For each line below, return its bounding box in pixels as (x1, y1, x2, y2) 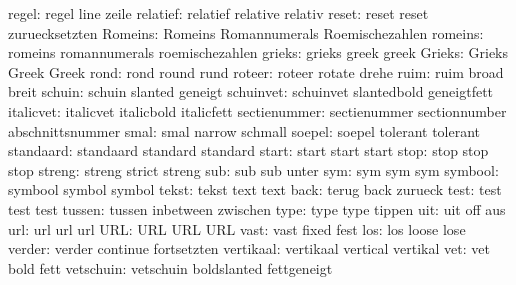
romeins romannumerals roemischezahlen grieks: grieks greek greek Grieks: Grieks (8, 42, 509, 63)
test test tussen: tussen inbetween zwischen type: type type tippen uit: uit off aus (8, 198, 506, 219)
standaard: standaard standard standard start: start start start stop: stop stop (8, 140, 489, 161)
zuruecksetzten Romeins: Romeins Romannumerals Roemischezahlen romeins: (8, 22, 484, 43)
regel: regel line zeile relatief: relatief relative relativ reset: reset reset (8, 3, 429, 23)
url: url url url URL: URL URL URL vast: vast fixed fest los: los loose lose (8, 218, 466, 239)
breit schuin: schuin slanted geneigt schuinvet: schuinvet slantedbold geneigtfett (8, 81, 494, 102)
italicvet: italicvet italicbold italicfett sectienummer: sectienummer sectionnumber (8, 100, 507, 121)
